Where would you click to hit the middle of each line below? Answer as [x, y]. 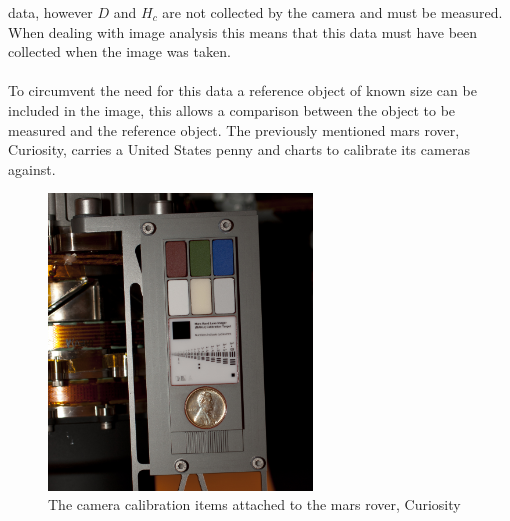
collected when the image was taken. [119, 51]
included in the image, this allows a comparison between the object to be [232, 109]
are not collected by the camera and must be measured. [332, 12]
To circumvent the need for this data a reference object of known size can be [242, 90]
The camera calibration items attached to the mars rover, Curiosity [254, 504]
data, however [50, 12]
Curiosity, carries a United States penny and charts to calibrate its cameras [239, 149]
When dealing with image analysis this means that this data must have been [243, 31]
